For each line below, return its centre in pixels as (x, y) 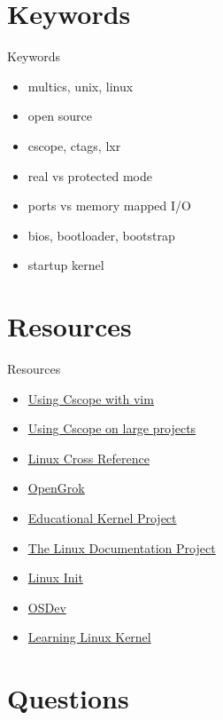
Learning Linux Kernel (89, 637)
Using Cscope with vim (91, 398)
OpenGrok (56, 488)
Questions (68, 698)
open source (60, 116)
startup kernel (66, 265)
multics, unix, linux (81, 86)
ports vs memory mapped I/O (109, 206)
